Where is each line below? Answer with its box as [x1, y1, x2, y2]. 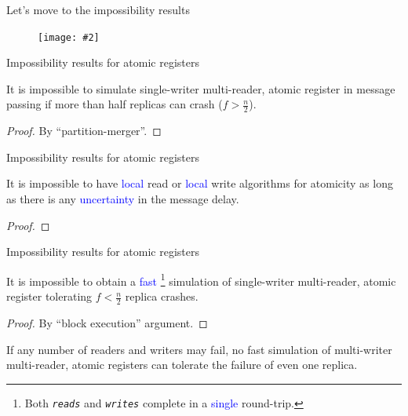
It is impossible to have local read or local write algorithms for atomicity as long [6, 175, 393, 192]
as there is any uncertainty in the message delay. [6, 191, 239, 207]
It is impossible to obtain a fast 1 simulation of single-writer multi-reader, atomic [6, 270, 396, 289]
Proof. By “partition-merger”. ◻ [6, 122, 162, 139]
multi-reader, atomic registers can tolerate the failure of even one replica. [6, 356, 358, 373]
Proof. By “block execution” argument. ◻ [6, 314, 208, 330]
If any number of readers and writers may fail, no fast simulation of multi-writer [6, 341, 392, 357]
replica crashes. [125, 288, 199, 305]
